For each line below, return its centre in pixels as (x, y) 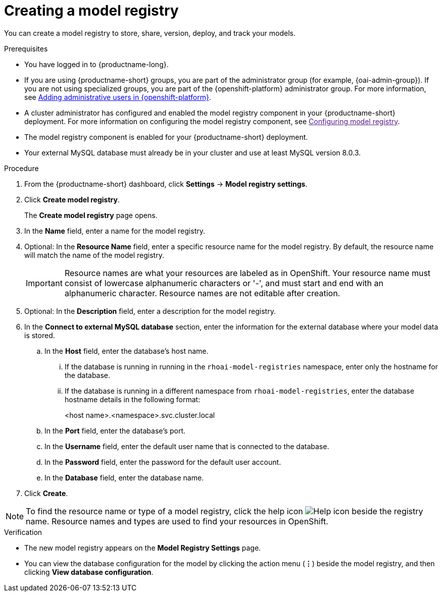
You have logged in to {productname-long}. (96, 64)
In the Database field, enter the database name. (124, 477)
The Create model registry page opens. (91, 215)
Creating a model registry (91, 11)
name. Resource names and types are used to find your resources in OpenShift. (177, 521)
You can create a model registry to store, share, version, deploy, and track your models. (150, 33)
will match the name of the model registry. (94, 255)
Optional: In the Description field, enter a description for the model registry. (150, 311)
